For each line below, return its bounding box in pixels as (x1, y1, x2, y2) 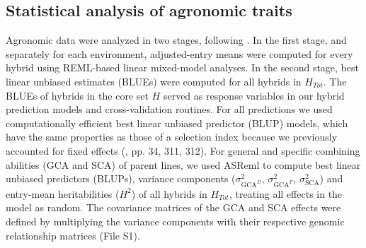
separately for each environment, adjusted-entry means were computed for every (6, 46, 353, 61)
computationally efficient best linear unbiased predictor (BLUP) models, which (6, 115, 348, 130)
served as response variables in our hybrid (163, 88, 345, 102)
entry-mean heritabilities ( (6, 186, 120, 201)
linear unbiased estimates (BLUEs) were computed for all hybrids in (6, 73, 302, 88)
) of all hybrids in (131, 186, 207, 201)
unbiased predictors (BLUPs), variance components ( (6, 171, 236, 186)
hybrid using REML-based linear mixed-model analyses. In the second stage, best (6, 60, 359, 75)
